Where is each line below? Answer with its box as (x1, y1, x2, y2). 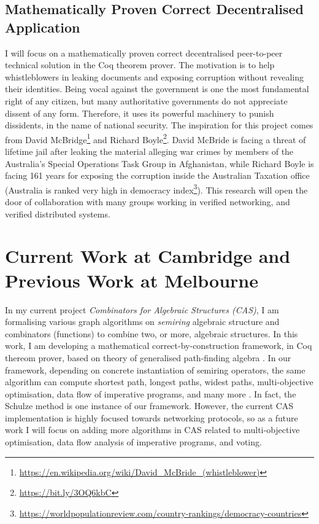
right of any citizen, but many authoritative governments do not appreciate (5, 94, 288, 107)
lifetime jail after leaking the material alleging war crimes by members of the (5, 145, 294, 157)
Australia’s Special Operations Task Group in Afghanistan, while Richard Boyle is (5, 157, 314, 170)
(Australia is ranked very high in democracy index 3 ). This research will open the (5, 181, 308, 196)
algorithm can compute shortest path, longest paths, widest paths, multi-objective (5, 375, 313, 388)
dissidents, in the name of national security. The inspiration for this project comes (5, 119, 313, 131)
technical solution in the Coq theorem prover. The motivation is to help (5, 58, 275, 71)
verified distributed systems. (5, 207, 110, 220)
